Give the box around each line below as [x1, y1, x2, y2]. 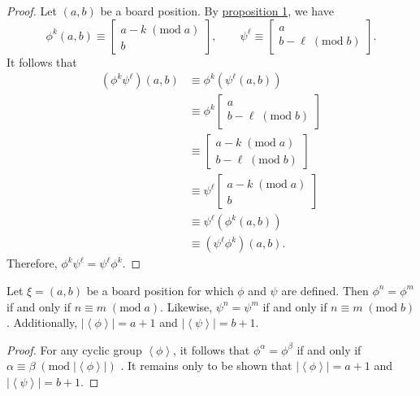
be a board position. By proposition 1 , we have [100, 2, 334, 19]
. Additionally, [6, 314, 78, 331]
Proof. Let [6, 2, 57, 19]
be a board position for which [86, 281, 234, 298]
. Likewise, [160, 298, 213, 315]
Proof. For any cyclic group [6, 341, 142, 358]
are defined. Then [281, 281, 369, 298]
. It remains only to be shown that [120, 357, 292, 374]
